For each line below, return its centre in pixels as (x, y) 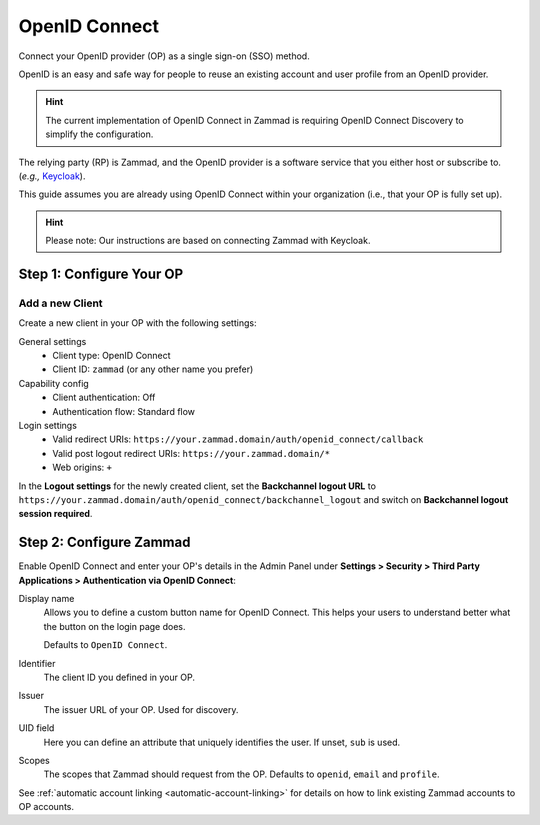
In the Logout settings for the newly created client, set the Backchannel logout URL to (197, 486)
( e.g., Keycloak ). (52, 176)
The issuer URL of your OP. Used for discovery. (141, 709)
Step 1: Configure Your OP (101, 273)
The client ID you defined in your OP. (119, 677)
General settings (52, 341)
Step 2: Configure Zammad (104, 542)
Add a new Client (61, 303)
